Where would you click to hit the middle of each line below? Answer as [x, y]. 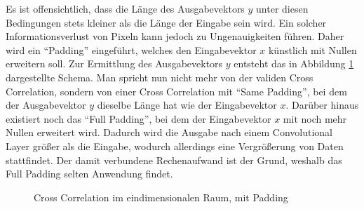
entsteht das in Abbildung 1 [294, 63]
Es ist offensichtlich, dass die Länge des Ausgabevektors [125, 8]
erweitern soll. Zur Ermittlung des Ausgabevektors [114, 63]
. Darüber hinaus [322, 105]
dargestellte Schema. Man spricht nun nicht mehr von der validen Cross [160, 77]
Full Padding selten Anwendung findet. [89, 174]
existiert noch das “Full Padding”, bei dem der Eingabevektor [139, 118]
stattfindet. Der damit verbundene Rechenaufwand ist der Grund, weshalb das [174, 160]
